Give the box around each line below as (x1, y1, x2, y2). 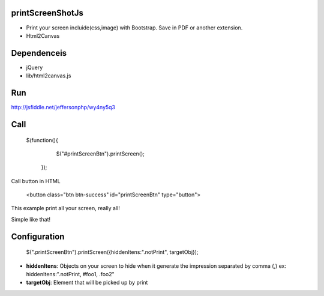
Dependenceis (11, 48, 67, 58)
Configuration (11, 231, 65, 241)
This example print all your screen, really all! (11, 205, 120, 212)
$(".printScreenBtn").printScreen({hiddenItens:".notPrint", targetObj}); (26, 249, 199, 256)
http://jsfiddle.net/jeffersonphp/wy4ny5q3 (11, 104, 116, 111)
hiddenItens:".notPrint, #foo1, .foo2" (26, 271, 115, 278)
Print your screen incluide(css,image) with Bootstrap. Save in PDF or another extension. (26, 24, 243, 31)
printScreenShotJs (11, 8, 84, 18)
